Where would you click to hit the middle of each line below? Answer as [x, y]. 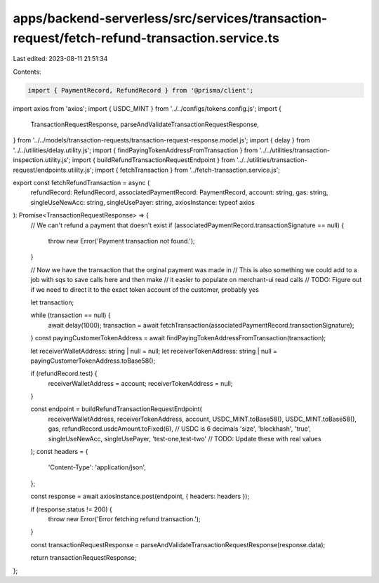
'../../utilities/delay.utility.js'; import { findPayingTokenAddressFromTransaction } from [135, 150]
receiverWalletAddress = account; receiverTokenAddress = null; [140, 383]
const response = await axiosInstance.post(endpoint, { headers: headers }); [140, 496]
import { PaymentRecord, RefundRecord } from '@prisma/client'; [141, 90]
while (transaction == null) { [71, 315]
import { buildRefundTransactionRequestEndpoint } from [153, 160]
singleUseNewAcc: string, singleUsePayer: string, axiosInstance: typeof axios [143, 202]
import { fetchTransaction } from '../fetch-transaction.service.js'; [188, 170]
